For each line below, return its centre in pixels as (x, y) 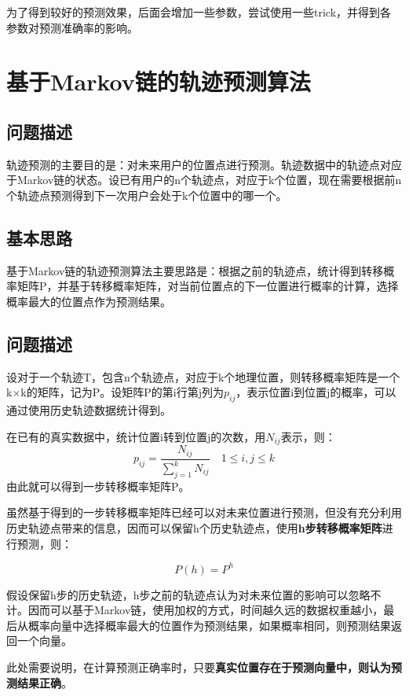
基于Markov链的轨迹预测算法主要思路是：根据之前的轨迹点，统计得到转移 (195, 270)
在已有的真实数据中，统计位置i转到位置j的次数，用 (136, 436)
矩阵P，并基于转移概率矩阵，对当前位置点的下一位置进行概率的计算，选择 (208, 286)
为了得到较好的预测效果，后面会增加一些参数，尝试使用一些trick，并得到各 (199, 12)
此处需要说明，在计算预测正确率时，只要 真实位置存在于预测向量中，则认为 (199, 667)
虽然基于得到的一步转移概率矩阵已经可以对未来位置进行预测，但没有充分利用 (204, 512)
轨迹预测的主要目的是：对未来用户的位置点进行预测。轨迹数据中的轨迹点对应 (204, 164)
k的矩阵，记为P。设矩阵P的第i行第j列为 (122, 392)
